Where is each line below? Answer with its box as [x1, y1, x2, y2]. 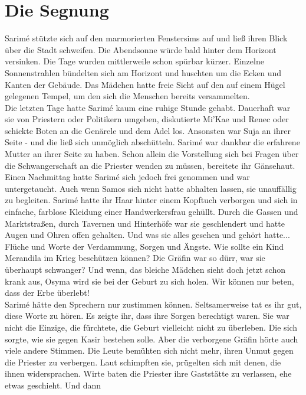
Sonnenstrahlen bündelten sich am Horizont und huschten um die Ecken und [5, 66, 282, 79]
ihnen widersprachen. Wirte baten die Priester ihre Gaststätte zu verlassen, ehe [5, 367, 292, 380]
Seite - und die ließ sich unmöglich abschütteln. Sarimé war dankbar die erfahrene [5, 136, 300, 148]
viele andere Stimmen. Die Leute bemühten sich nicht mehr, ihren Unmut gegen [5, 344, 294, 357]
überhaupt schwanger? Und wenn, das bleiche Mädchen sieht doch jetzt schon [5, 263, 285, 275]
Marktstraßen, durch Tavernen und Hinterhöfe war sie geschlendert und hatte [5, 217, 285, 229]
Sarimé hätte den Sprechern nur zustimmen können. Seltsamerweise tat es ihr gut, [5, 298, 302, 310]
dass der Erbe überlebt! [5, 286, 90, 299]
